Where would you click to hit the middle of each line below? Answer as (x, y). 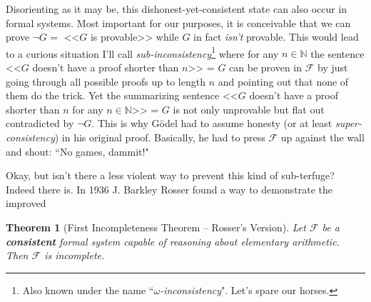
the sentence (337, 53)
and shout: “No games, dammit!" (77, 151)
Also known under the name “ (88, 290)
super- (349, 123)
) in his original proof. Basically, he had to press (160, 137)
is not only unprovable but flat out (249, 109)
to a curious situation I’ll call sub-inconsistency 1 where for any (142, 52)
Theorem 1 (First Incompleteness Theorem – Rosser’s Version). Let (156, 227)
